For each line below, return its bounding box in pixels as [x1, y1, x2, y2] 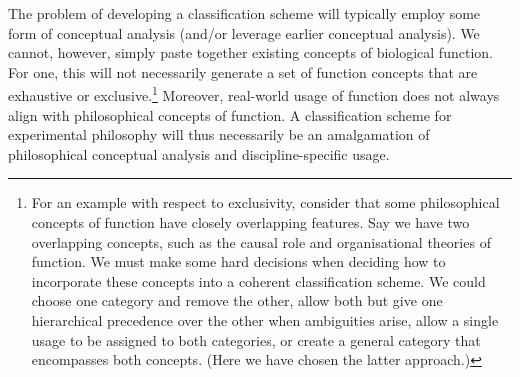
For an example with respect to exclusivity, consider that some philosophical [31, 192, 500, 213]
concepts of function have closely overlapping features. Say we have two [31, 212, 470, 232]
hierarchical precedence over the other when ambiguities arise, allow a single [31, 309, 499, 330]
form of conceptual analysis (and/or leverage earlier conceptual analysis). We [8, 22, 480, 43]
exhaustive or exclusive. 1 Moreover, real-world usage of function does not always [8, 82, 500, 106]
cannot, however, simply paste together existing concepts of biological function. [8, 42, 493, 63]
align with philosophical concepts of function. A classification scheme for [8, 104, 452, 125]
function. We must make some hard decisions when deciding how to [31, 251, 446, 272]
